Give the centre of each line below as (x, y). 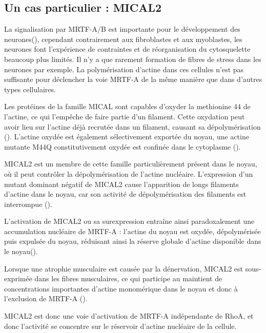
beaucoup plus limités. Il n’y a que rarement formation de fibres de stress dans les (133, 59)
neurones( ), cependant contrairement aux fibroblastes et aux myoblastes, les (123, 39)
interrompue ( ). (28, 204)
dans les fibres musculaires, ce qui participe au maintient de (128, 278)
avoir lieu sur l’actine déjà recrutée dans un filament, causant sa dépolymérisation (132, 126)
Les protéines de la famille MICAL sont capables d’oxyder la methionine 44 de (127, 106)
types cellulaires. (30, 89)
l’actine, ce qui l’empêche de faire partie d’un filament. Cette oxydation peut (125, 116)
